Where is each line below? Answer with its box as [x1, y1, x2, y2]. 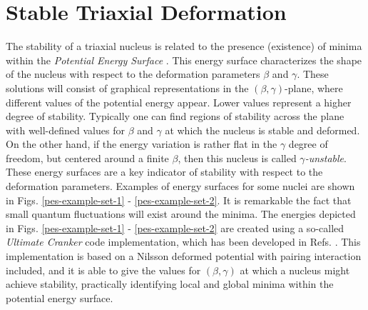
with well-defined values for [6, 122, 125, 137]
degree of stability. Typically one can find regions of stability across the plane [6, 109, 344, 124]
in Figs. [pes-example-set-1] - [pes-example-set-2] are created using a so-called [6, 220, 344, 235]
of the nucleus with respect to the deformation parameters [6, 66, 260, 81]
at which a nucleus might [240, 262, 350, 277]
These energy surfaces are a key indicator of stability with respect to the [6, 164, 323, 179]
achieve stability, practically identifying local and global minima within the [6, 276, 334, 291]
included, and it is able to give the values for [6, 262, 201, 277]
